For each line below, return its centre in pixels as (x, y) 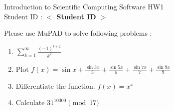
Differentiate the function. (55, 85)
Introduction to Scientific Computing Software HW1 (84, 6)
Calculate (30, 102)
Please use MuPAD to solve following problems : (78, 33)
